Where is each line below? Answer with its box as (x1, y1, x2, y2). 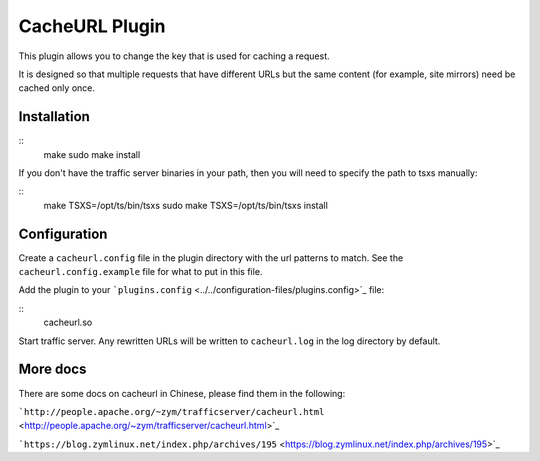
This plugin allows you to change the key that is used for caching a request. (18, 50, 330, 62)
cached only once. (18, 82, 95, 94)
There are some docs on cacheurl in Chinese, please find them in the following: (18, 387, 346, 399)
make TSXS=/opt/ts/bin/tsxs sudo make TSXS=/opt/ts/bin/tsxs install (43, 199, 329, 211)
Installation (18, 108, 90, 125)
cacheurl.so (43, 316, 93, 329)
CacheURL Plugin (18, 15, 166, 37)
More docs (18, 361, 87, 378)
